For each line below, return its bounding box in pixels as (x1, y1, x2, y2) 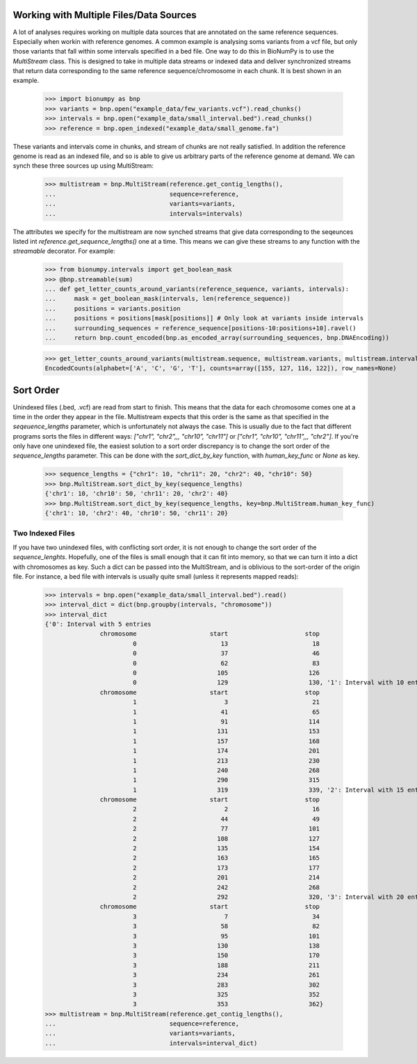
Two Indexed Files (13, 529, 76, 538)
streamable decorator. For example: (13, 247, 116, 256)
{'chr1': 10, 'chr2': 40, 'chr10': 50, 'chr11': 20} (44, 509, 229, 517)
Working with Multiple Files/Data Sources (13, 9, 197, 21)
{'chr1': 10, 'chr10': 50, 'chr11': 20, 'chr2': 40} (44, 490, 229, 498)
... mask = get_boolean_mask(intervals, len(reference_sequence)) (44, 295, 291, 303)
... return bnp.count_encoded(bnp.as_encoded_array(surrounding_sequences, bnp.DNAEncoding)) (44, 334, 389, 342)
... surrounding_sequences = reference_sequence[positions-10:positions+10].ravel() (44, 324, 357, 332)
